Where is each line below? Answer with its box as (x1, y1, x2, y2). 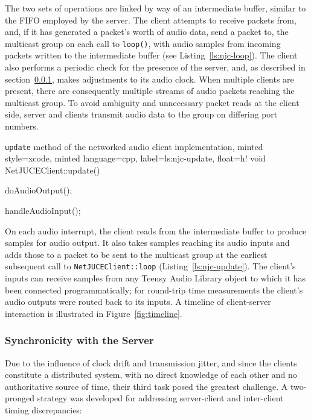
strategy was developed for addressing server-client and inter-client (37, 392, 284, 404)
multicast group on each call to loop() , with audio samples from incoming (5, 37, 281, 49)
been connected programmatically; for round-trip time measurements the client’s (5, 283, 303, 296)
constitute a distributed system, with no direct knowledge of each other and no (5, 368, 297, 381)
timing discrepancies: (5, 404, 82, 416)
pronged (5, 392, 35, 404)
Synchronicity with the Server (5, 333, 154, 348)
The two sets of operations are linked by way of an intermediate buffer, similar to (5, 2, 306, 14)
